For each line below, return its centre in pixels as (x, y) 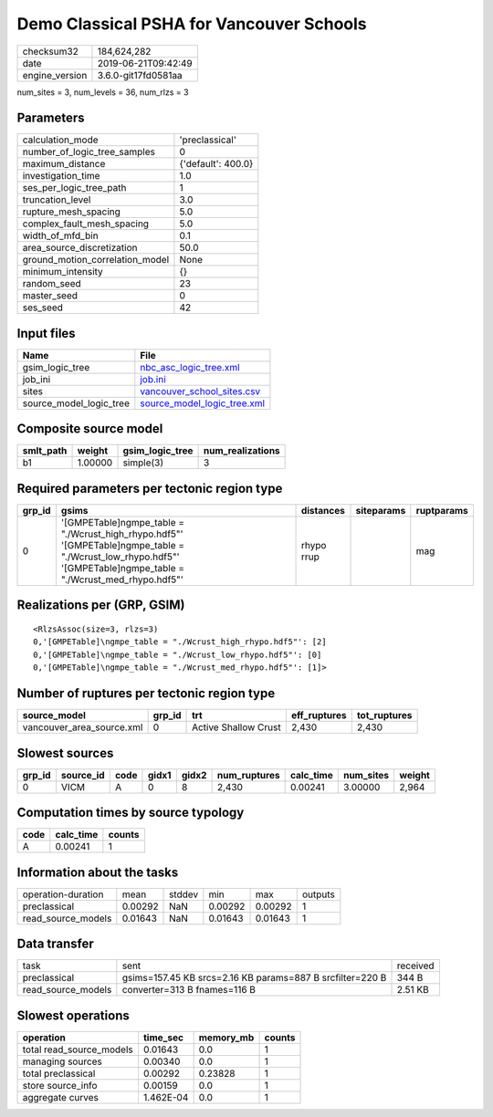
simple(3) (143, 463)
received (415, 966)
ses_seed (43, 308)
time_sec (163, 1038)
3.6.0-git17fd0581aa (140, 75)
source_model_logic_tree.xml (202, 403)
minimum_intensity (63, 272)
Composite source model (90, 429)
